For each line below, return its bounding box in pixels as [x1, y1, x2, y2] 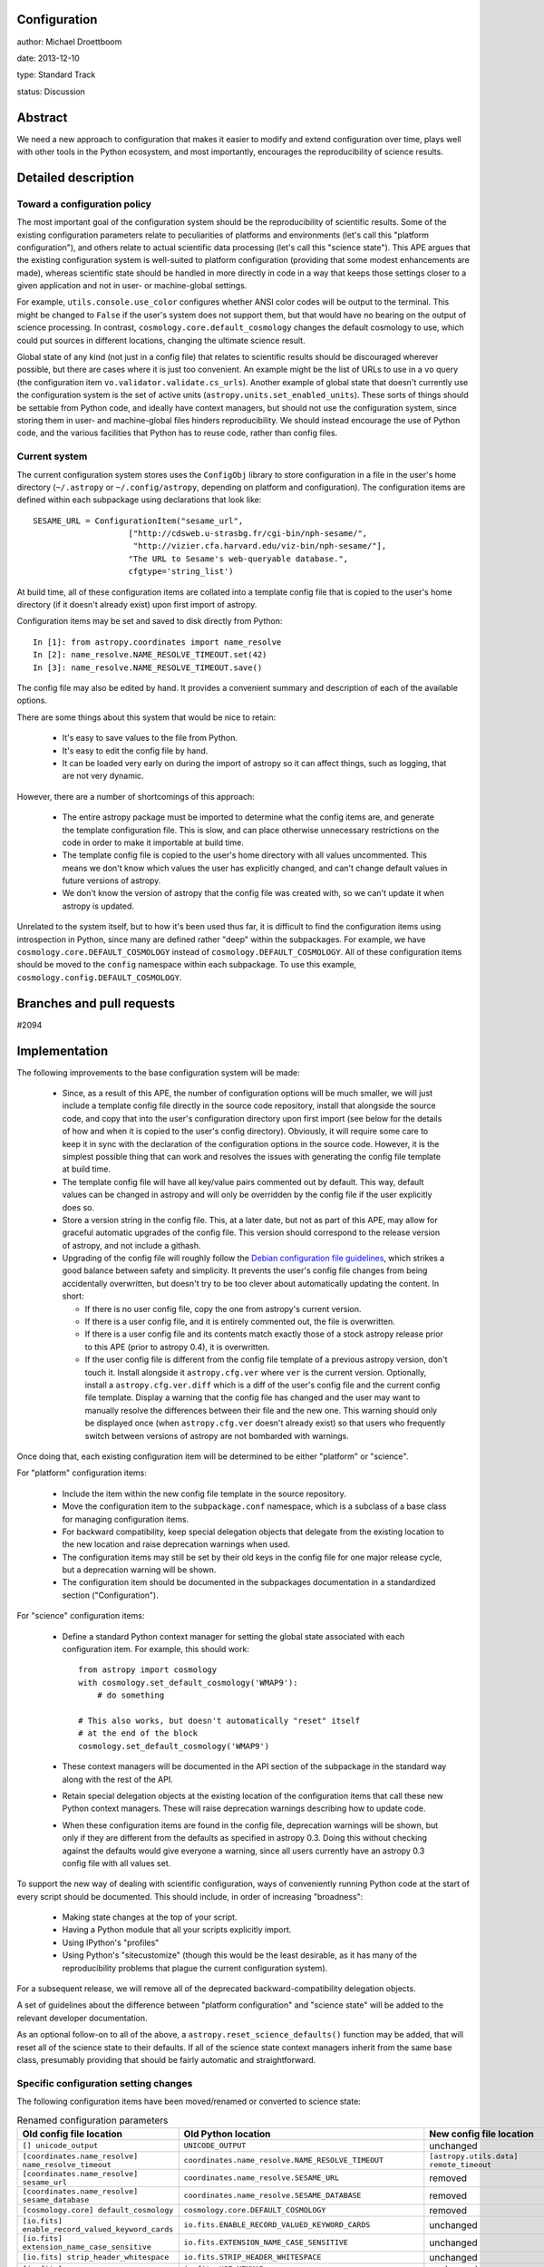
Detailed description [16, 170, 135, 185]
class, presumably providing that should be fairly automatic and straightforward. [16, 2054, 316, 2065]
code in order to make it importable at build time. [62, 837, 244, 848]
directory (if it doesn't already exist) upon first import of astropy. [16, 599, 257, 610]
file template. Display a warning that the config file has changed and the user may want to [84, 1392, 421, 1403]
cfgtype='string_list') [128, 567, 235, 577]
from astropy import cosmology [78, 1665, 218, 1675]
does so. [62, 1202, 95, 1212]
